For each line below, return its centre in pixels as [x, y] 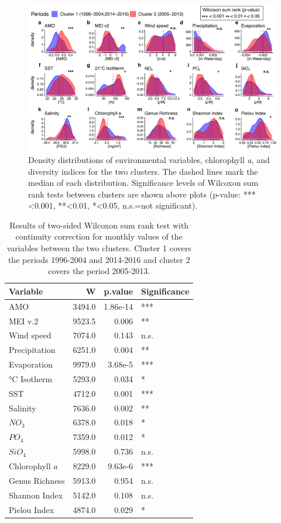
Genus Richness [37, 480]
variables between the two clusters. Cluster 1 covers [99, 248]
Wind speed [30, 335]
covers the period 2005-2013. [99, 271]
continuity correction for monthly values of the [99, 236]
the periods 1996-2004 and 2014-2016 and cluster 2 [99, 259]
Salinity [23, 408]
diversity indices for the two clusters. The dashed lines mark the [143, 171]
